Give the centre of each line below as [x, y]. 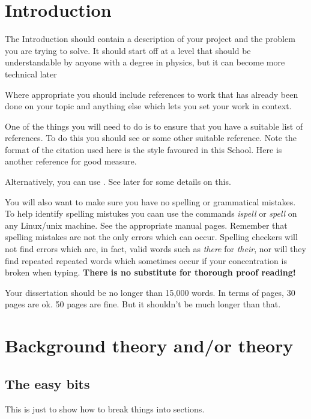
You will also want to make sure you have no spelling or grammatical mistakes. [150, 201]
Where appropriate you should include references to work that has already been [152, 94]
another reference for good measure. [71, 161]
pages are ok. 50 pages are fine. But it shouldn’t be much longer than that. [143, 304]
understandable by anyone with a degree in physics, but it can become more [145, 62]
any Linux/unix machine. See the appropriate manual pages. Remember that [146, 225]
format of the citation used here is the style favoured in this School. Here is [143, 149]
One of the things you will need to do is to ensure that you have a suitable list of [154, 126]
